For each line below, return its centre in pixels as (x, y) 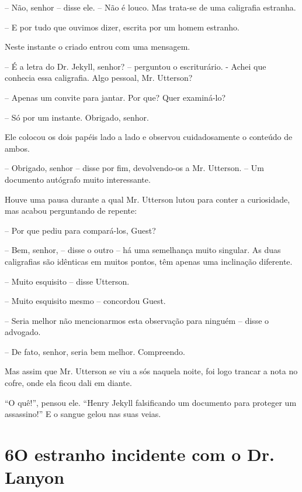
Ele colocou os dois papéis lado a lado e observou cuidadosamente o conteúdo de (149, 137)
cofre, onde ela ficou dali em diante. (68, 383)
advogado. (23, 332)
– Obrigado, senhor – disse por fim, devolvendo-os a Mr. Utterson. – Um (134, 168)
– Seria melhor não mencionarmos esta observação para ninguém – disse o (137, 320)
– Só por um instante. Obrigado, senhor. (77, 117)
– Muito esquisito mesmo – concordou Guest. (85, 301)
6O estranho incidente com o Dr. (140, 454)
